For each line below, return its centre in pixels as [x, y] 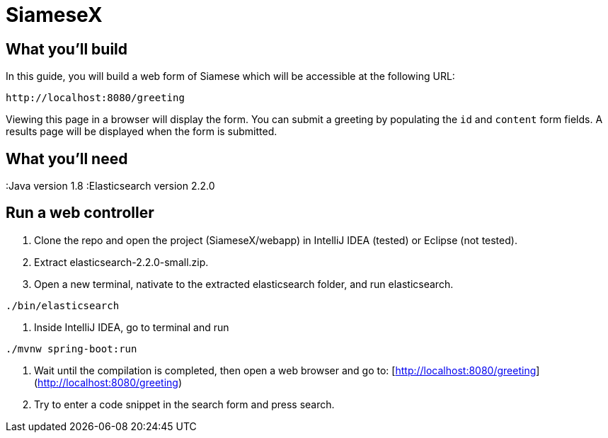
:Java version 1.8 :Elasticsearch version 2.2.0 [110, 186]
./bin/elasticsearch [63, 305]
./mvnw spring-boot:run [71, 348]
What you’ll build [67, 49]
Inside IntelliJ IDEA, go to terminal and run [132, 327]
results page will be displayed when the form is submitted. [142, 132]
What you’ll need [67, 159]
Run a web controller [80, 213]
